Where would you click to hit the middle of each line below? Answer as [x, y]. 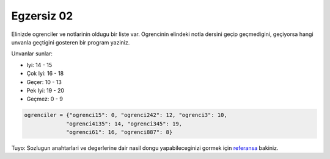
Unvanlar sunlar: [32, 54]
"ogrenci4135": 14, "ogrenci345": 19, [124, 124]
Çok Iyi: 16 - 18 [45, 74]
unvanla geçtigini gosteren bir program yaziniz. [71, 42]
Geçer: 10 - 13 [44, 82]
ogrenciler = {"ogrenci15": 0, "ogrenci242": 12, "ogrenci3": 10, [126, 115]
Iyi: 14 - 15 [39, 65]
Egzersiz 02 [42, 16]
